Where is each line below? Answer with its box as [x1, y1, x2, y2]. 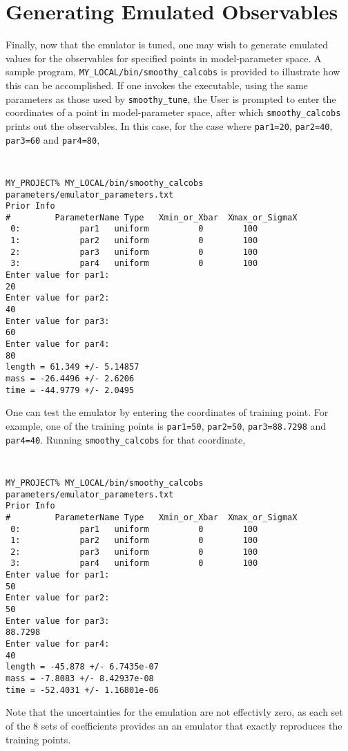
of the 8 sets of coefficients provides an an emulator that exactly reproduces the [6, 718, 342, 732]
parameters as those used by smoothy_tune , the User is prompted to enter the [6, 91, 336, 106]
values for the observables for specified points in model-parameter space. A [6, 50, 322, 65]
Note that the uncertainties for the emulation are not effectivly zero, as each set [6, 705, 343, 719]
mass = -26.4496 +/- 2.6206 [6, 374, 135, 383]
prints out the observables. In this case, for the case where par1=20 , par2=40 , [6, 118, 333, 133]
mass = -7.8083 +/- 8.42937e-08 [6, 674, 154, 684]
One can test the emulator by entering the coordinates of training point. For [6, 405, 329, 419]
